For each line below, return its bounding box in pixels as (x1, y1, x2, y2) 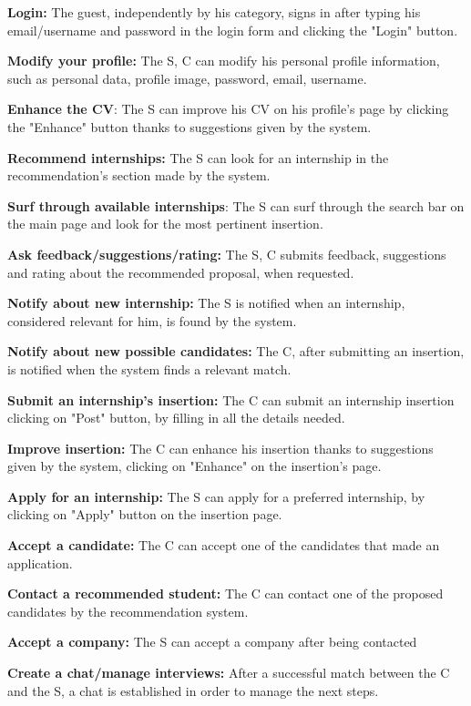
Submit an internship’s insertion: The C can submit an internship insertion (7, 390, 455, 409)
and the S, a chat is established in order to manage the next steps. (7, 680, 379, 700)
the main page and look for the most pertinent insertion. (7, 214, 323, 233)
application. (7, 553, 73, 572)
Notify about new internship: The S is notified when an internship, (7, 293, 405, 312)
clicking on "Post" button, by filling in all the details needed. (7, 408, 345, 427)
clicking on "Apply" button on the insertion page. (7, 505, 282, 524)
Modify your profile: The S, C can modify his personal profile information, (7, 51, 440, 70)
